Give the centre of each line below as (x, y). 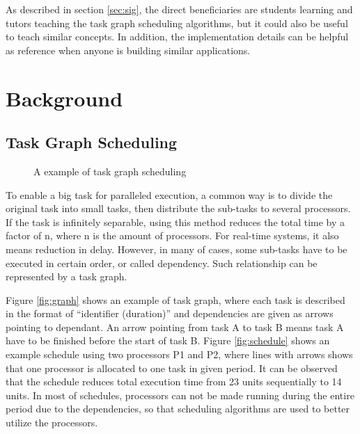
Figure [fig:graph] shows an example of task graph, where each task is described (175, 299)
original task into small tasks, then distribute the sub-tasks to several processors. (178, 208)
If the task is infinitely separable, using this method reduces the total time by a (175, 222)
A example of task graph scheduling (110, 171)
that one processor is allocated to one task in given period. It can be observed (172, 368)
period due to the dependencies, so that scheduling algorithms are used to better (178, 409)
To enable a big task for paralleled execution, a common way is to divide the (169, 194)
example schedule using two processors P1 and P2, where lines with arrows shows (179, 354)
